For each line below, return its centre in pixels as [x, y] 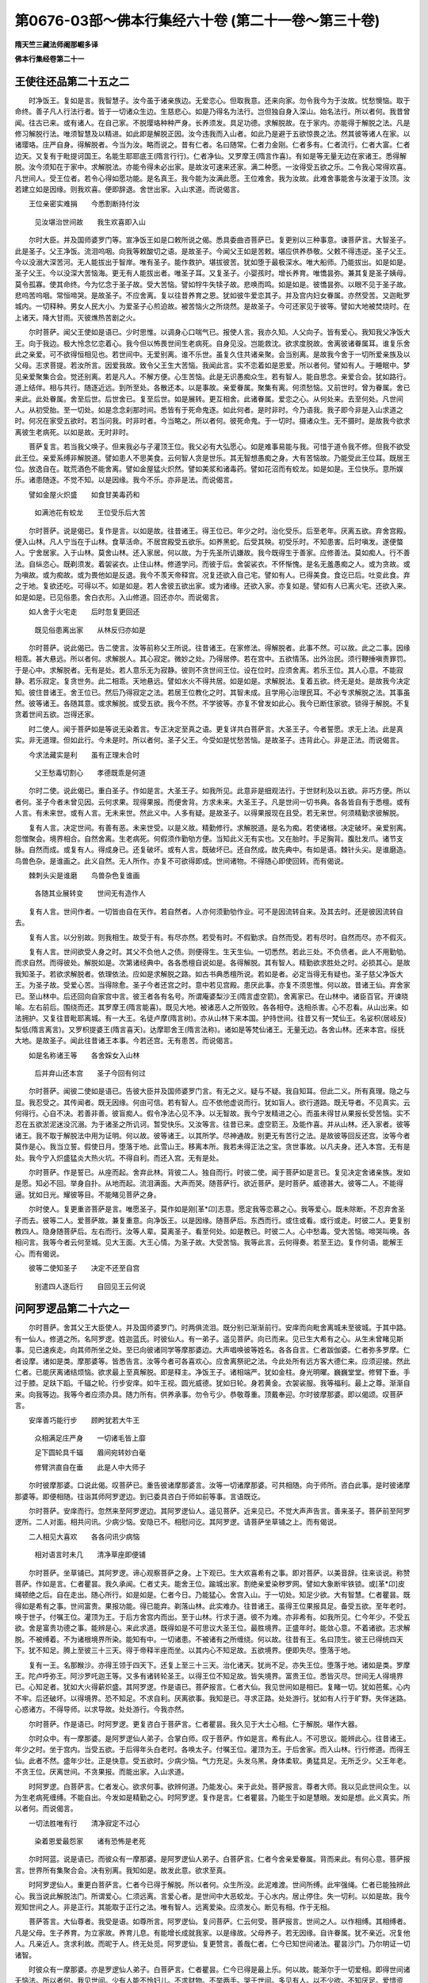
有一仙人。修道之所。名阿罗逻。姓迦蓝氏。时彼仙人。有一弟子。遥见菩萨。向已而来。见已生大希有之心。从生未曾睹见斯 [209, 1339]
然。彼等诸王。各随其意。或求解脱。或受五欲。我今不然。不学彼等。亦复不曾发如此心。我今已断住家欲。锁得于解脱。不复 [212, 703]
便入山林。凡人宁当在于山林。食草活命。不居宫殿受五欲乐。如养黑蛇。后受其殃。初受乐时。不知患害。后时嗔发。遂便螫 [209, 541]
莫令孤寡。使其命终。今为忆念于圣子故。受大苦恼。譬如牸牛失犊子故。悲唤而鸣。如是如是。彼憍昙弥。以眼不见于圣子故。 [212, 284]
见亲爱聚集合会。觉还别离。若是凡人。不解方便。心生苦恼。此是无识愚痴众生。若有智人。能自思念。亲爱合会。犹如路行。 [212, 376]
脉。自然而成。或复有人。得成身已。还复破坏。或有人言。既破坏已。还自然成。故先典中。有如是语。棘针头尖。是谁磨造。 [212, 850]
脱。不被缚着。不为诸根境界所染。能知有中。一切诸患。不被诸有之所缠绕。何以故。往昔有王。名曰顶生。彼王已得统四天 [209, 1639]
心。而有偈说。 [39, 1253]
